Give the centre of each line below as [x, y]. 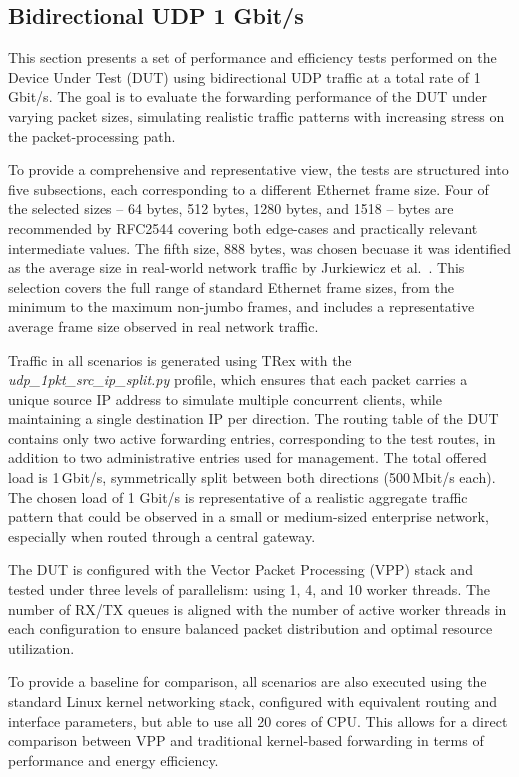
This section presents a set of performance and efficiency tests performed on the [252, 57]
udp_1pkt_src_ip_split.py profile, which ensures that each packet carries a [238, 379]
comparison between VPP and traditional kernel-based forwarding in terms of [246, 740]
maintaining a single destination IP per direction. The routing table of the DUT [253, 418]
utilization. [41, 647]
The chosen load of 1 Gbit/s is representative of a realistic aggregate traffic [238, 496]
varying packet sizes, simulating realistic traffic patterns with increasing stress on [256, 115]
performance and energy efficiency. [113, 759]
